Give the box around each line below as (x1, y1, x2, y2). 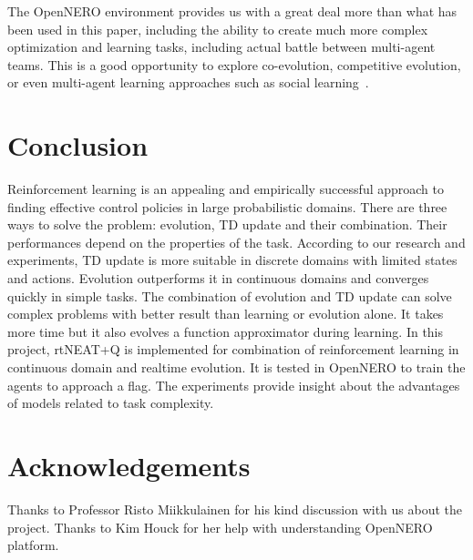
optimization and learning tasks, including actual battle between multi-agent (7, 37, 436, 56)
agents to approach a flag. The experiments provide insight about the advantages (7, 375, 460, 394)
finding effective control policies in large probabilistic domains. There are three (7, 197, 447, 216)
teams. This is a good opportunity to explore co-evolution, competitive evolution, (7, 55, 461, 74)
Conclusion (7, 127, 149, 164)
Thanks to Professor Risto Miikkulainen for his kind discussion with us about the (7, 499, 463, 518)
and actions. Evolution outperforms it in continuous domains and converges (7, 269, 429, 288)
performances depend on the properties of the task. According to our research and (7, 232, 466, 251)
